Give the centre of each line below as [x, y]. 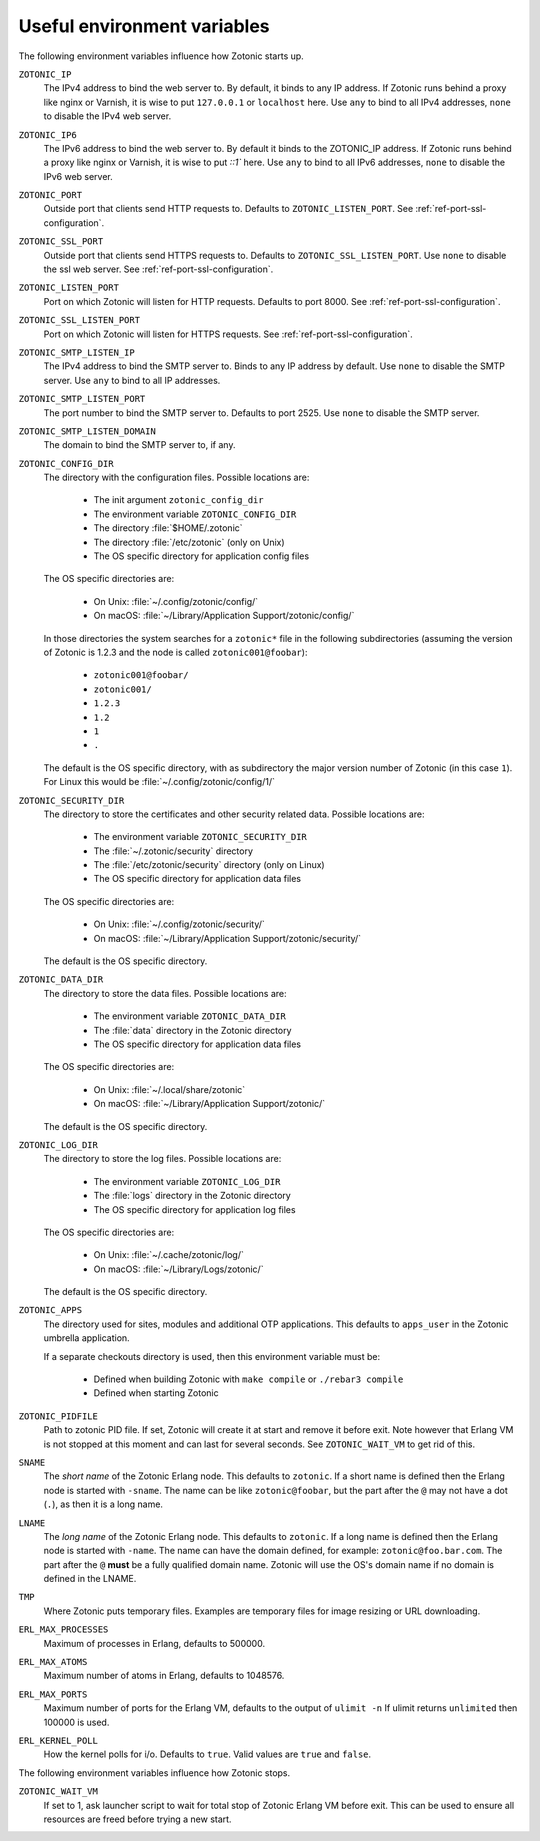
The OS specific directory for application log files [194, 1209]
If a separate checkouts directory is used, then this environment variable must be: [211, 1356]
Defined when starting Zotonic [156, 1393]
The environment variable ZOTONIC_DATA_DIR [190, 1016]
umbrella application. [86, 1338]
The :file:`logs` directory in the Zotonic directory [192, 1196]
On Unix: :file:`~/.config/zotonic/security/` [179, 924]
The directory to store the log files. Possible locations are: [162, 1159]
